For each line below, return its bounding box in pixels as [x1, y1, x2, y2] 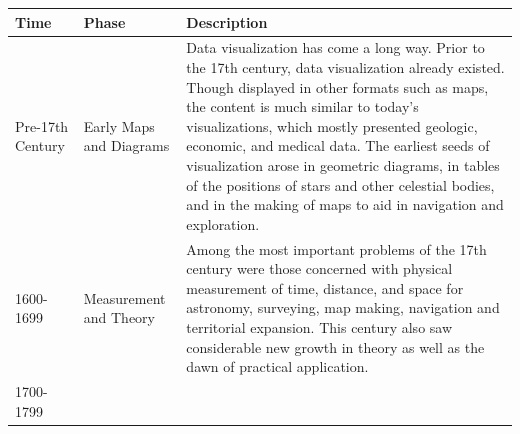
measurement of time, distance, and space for [186, 277, 464, 298]
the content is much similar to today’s [186, 96, 419, 117]
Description [186, 11, 268, 32]
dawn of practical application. [186, 356, 369, 377]
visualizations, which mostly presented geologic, [186, 115, 478, 136]
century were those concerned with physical [186, 258, 453, 279]
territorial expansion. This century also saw [186, 316, 453, 337]
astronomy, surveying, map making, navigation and [186, 297, 500, 318]
